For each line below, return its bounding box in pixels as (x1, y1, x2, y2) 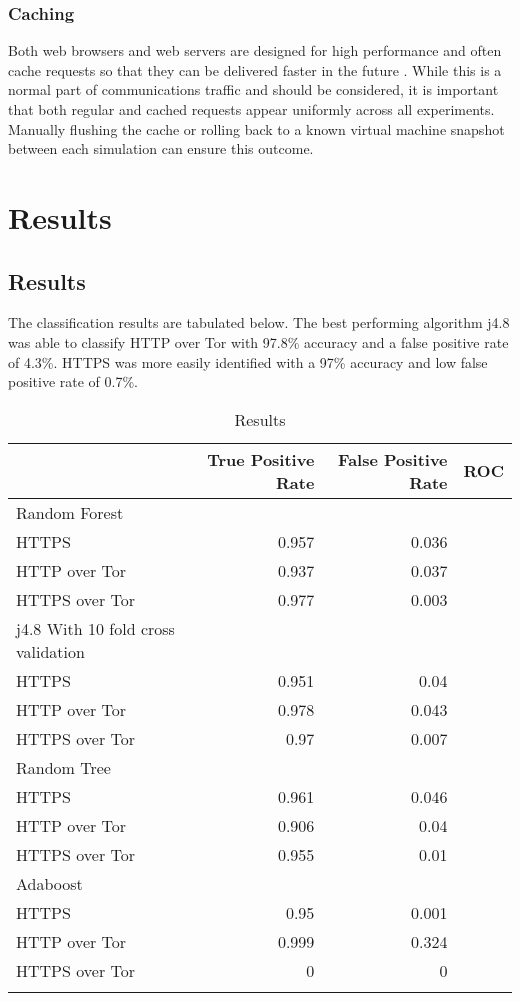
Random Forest (16, 500, 124, 524)
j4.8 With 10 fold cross (16, 616, 175, 640)
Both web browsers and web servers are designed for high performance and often (8, 40, 502, 61)
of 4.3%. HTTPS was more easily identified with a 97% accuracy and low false (8, 351, 488, 372)
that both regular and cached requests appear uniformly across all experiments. (8, 99, 495, 119)
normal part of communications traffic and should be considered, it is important (8, 79, 499, 100)
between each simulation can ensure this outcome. (8, 138, 314, 159)
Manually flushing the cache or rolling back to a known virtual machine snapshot (8, 118, 505, 139)
